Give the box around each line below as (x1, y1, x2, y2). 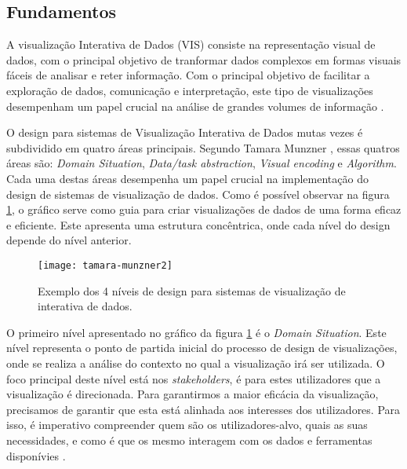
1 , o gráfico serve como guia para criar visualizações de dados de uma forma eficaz (6, 201, 402, 218)
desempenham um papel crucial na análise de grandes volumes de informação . (6, 97, 384, 114)
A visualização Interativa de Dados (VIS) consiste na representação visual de (6, 36, 376, 53)
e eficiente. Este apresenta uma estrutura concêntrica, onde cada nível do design (6, 216, 391, 233)
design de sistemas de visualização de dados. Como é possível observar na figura (6, 185, 390, 202)
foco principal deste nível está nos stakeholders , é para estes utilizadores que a (6, 370, 381, 387)
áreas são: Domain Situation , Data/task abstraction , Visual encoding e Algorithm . (6, 155, 397, 171)
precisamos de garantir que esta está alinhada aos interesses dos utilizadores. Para (6, 401, 401, 417)
